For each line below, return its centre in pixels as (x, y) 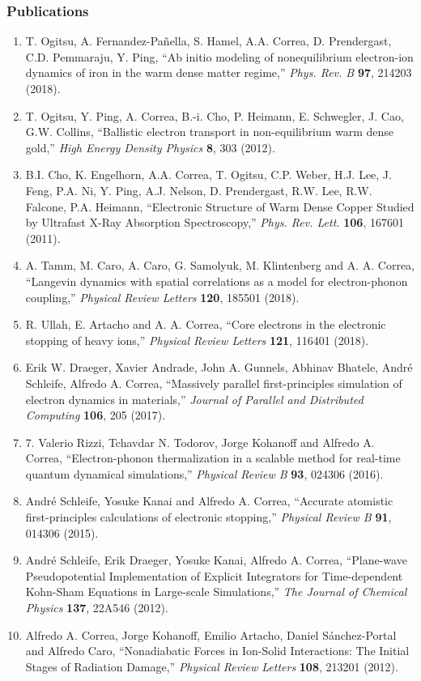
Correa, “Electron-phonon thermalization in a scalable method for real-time (213, 458)
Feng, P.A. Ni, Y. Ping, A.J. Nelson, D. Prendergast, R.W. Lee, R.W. (199, 190)
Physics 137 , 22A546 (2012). (97, 608)
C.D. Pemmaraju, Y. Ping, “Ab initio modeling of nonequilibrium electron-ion (219, 56)
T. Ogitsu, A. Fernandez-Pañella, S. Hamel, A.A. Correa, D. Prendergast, (208, 41)
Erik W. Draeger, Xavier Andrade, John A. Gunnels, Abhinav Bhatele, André (219, 367)
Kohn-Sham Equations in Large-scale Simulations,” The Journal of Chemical (216, 592)
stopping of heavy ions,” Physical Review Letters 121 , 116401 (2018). (197, 340)
